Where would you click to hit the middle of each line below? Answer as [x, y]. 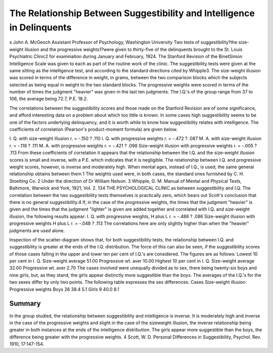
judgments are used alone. [37, 230]
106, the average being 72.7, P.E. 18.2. [49, 99]
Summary [25, 304]
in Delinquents [40, 27]
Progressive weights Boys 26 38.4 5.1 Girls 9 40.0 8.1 [64, 289]
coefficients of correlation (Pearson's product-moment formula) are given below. [94, 129]
